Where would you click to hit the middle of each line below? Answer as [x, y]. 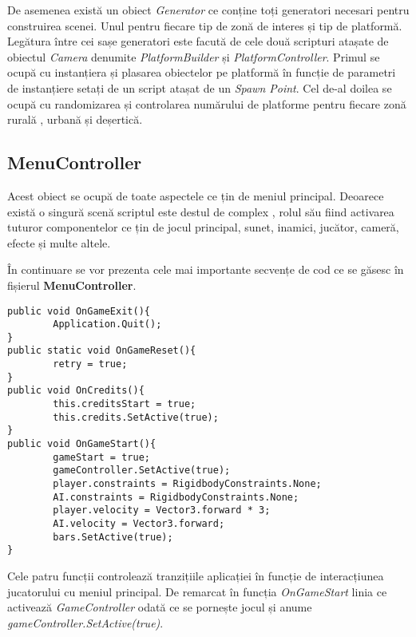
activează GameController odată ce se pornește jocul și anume [160, 607]
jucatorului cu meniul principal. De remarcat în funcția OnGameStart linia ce [197, 591]
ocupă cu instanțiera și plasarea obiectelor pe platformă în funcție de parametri [202, 72]
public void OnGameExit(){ [79, 311]
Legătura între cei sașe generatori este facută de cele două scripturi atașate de [198, 41]
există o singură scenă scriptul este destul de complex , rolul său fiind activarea [201, 211]
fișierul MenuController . [72, 285]
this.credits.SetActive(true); [136, 417]
